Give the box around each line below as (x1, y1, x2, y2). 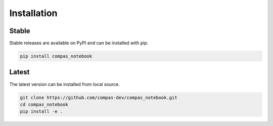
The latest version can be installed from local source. (9, 81, 120, 87)
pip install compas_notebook (20, 53, 93, 59)
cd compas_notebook (20, 101, 68, 107)
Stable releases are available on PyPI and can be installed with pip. (9, 40, 149, 46)
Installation (9, 8, 58, 19)
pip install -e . (20, 108, 63, 114)
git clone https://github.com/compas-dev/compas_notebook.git (20, 94, 177, 100)
